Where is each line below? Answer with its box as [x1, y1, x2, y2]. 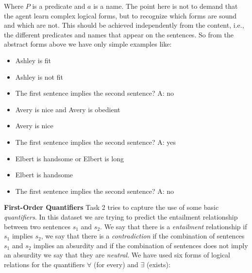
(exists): [147, 259, 170, 269]
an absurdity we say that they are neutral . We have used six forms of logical [4, 250, 230, 260]
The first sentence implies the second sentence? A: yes [15, 136, 176, 147]
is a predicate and [32, 1, 85, 11]
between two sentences [4, 221, 70, 231]
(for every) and [94, 259, 138, 269]
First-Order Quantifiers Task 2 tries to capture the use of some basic [4, 202, 219, 212]
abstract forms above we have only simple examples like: [4, 39, 172, 49]
